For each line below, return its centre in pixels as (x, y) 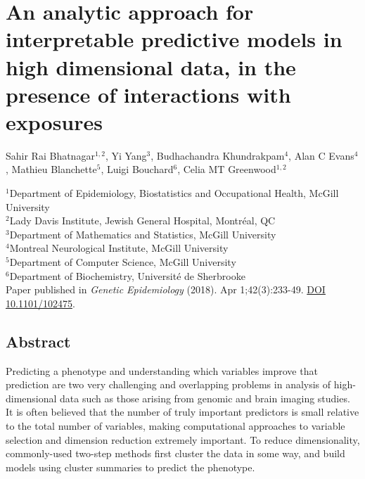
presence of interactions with (148, 94)
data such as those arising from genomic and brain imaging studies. (205, 398)
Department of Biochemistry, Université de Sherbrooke (127, 275)
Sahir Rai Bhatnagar (50, 155)
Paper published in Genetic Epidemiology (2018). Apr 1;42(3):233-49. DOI (166, 289)
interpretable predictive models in (174, 39)
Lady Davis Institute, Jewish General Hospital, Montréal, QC (142, 221)
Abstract (38, 341)
